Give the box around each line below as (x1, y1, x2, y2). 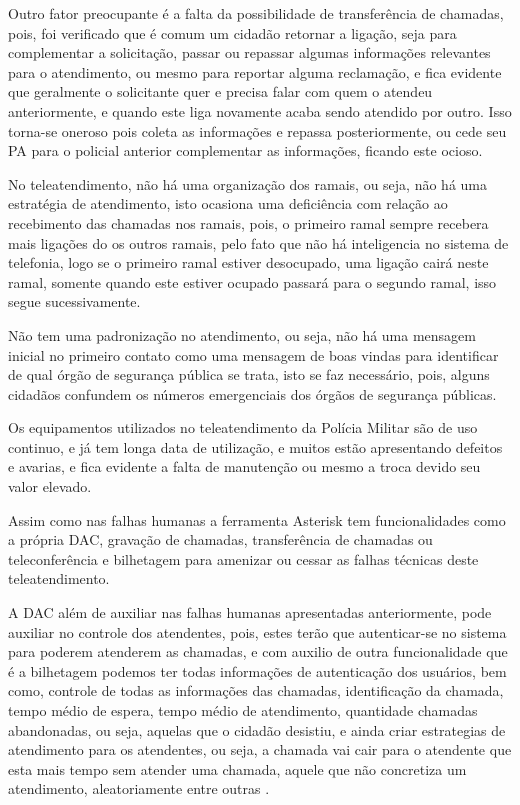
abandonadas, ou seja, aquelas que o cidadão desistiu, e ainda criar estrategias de (8, 719, 506, 740)
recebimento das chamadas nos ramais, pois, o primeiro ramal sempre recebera (8, 212, 489, 233)
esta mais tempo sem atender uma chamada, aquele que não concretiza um (8, 758, 467, 779)
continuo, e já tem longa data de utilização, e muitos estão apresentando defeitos (8, 436, 503, 457)
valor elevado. (8, 476, 92, 497)
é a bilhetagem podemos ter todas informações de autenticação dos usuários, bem (8, 660, 507, 681)
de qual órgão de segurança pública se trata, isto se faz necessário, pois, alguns (8, 364, 490, 385)
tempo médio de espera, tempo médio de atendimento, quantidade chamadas (8, 700, 478, 720)
